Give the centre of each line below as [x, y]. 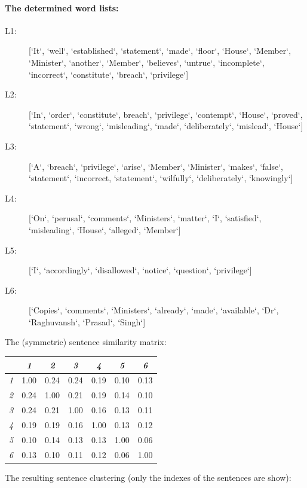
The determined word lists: [62, 7]
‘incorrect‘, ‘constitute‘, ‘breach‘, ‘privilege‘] [109, 74]
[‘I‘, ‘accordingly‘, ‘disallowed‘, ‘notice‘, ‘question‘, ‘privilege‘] [140, 270]
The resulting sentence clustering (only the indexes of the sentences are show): [148, 477]
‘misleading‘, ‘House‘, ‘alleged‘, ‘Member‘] [105, 229]
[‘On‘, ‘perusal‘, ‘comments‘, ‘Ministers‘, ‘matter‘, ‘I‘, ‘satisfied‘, [145, 218]
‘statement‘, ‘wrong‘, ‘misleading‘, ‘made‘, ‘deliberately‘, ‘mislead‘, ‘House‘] [166, 126]
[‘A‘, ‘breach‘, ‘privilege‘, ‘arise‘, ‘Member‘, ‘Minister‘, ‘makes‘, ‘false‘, [156, 166]
